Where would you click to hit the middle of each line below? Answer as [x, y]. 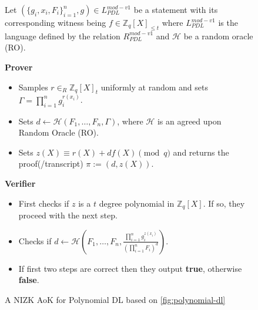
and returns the [201, 152]
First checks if [44, 203]
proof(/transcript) [51, 164]
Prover [19, 67]
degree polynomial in [137, 203]
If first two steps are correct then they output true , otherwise [130, 268]
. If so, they [224, 203]
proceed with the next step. [68, 215]
